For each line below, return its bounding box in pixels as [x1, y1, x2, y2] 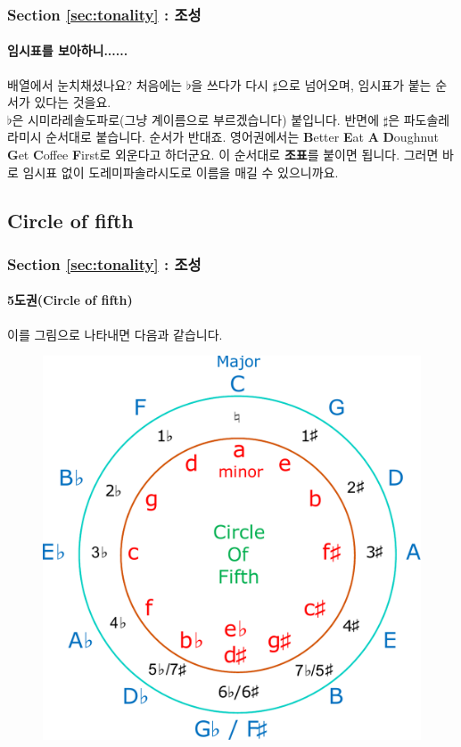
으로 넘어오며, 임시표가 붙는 [277, 75, 432, 94]
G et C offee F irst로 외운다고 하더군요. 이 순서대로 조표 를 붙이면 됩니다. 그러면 [7, 145, 439, 164]
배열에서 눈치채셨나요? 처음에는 [7, 75, 183, 94]
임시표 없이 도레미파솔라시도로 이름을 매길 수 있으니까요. [22, 162, 339, 181]
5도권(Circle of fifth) [7, 291, 133, 309]
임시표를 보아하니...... [7, 41, 128, 60]
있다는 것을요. [34, 93, 111, 111]
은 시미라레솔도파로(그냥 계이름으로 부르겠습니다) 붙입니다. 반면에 [12, 110, 380, 128]
